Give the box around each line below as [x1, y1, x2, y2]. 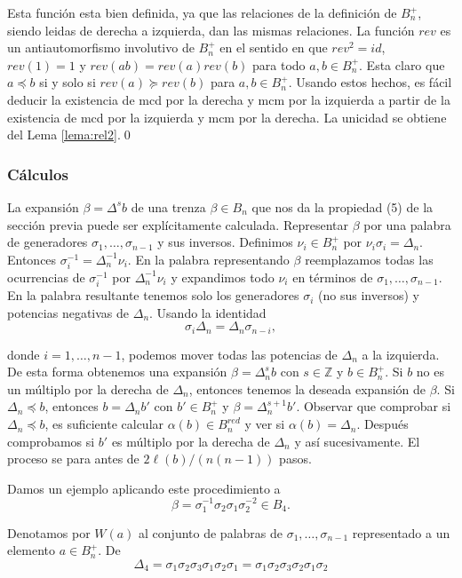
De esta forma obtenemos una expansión [7, 362, 227, 381]
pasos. [279, 449, 312, 468]
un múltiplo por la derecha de [7, 379, 169, 398]
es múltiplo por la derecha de [111, 432, 270, 450]
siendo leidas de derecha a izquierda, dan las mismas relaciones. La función [7, 20, 415, 39]
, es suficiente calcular [44, 415, 164, 433]
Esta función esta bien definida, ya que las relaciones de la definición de [7, 4, 397, 21]
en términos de [292, 267, 373, 286]
